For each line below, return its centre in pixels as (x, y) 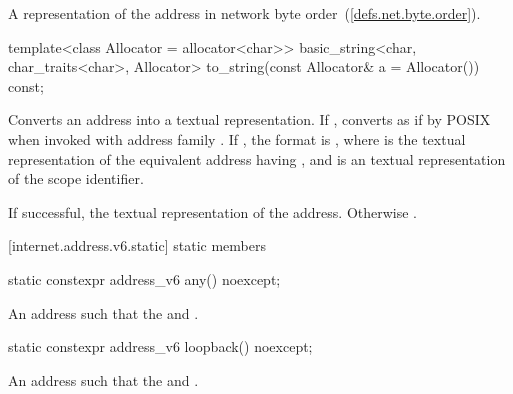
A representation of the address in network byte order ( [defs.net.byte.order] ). (244, 13)
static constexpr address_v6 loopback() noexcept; (160, 346)
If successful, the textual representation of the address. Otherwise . (213, 211)
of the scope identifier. (76, 178)
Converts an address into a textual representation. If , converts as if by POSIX (249, 119)
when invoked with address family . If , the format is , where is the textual (237, 138)
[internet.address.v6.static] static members (137, 245)
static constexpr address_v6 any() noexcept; (144, 278)
